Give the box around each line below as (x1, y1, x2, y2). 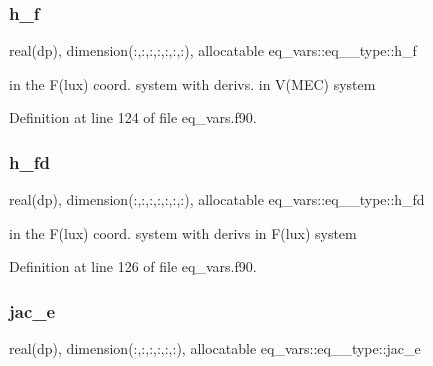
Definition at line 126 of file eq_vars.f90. (9, 256, 257, 277)
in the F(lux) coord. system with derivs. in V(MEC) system (9, 73, 376, 94)
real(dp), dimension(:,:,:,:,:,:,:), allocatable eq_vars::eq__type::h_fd (9, 189, 425, 210)
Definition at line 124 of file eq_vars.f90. (9, 107, 257, 128)
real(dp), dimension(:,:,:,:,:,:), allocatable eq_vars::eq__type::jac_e (9, 338, 421, 359)
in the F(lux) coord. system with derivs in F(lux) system (9, 222, 357, 243)
